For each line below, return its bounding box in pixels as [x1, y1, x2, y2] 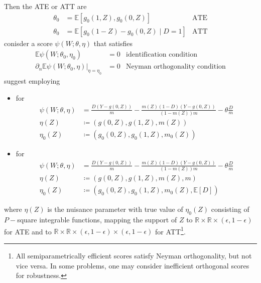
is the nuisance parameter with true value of [47, 204, 183, 214]
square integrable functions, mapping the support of [17, 214, 177, 225]
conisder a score [4, 38, 53, 48]
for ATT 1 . [155, 224, 186, 236]
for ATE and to [4, 226, 52, 236]
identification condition [126, 51, 198, 59]
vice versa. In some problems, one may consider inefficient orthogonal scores [16, 260, 249, 270]
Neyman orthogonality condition [126, 63, 226, 71]
